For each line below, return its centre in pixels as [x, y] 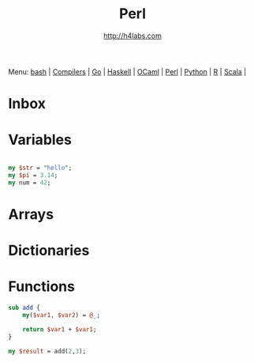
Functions [41, 287]
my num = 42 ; [30, 183]
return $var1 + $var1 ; [60, 329]
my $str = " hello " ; [40, 168]
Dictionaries [49, 251]
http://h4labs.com [133, 36]
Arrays [31, 214]
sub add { [24, 308]
